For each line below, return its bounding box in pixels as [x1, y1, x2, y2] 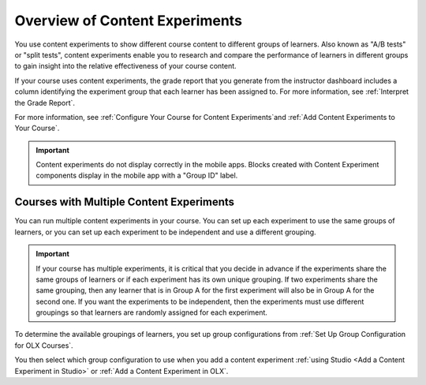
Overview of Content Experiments [14, 12, 242, 29]
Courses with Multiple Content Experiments [14, 196, 235, 209]
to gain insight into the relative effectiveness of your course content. [14, 62, 237, 71]
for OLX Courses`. [14, 340, 74, 350]
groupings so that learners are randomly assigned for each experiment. [35, 308, 268, 317]
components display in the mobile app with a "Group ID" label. [35, 170, 238, 181]
